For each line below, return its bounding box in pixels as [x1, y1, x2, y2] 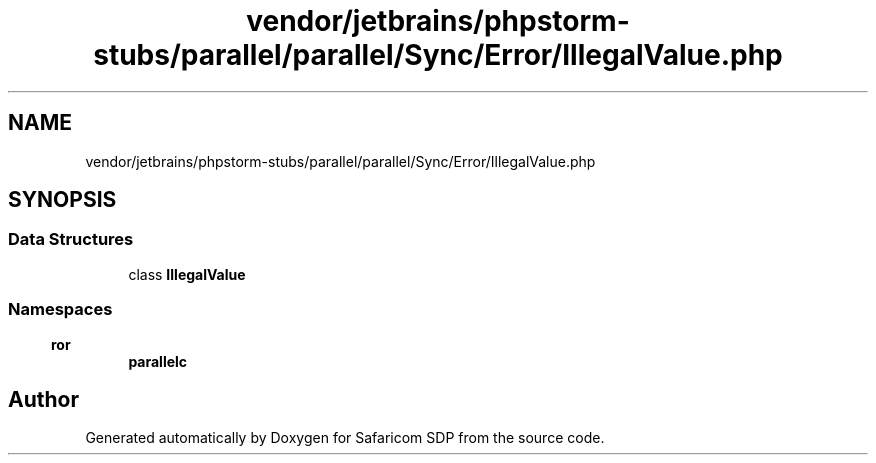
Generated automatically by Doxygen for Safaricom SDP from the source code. [85, 429, 605, 447]
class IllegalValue [128, 265, 246, 283]
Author [8, 386, 79, 412]
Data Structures [8, 229, 134, 250]
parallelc [128, 352, 188, 370]
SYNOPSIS [8, 187, 117, 213]
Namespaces [8, 299, 113, 320]
